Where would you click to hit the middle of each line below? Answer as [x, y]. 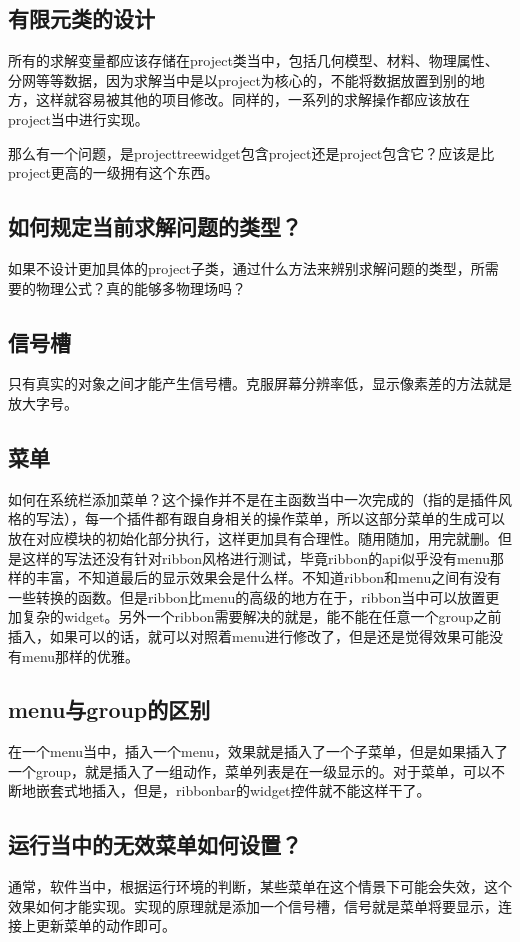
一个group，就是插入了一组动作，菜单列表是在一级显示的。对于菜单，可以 [250, 770]
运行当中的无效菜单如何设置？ [155, 844]
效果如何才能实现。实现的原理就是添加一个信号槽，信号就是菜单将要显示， [253, 905]
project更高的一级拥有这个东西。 [113, 172]
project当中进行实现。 [78, 118]
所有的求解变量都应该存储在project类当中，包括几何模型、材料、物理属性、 [253, 60]
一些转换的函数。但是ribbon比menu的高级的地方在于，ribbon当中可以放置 [247, 596]
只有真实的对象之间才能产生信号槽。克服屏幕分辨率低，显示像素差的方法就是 [260, 383]
